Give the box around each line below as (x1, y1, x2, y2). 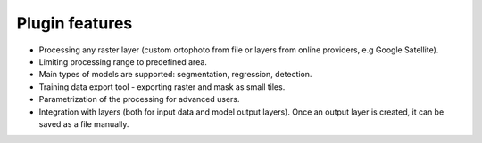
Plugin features (16, 13, 133, 33)
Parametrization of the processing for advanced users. (38, 94, 240, 105)
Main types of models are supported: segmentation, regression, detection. (38, 69, 312, 80)
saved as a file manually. (38, 118, 129, 129)
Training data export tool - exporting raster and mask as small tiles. (38, 81, 286, 92)
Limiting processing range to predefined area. (38, 56, 207, 67)
